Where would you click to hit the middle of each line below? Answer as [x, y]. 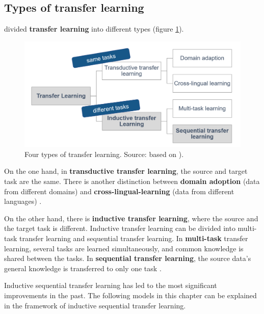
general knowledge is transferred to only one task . [83, 268]
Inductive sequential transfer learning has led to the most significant [111, 285]
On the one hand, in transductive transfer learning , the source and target [126, 171]
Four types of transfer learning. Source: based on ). [104, 154]
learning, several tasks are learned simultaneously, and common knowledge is [124, 248]
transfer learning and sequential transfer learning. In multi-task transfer [134, 238]
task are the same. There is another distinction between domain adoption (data [132, 181]
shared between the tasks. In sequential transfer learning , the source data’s [128, 258]
